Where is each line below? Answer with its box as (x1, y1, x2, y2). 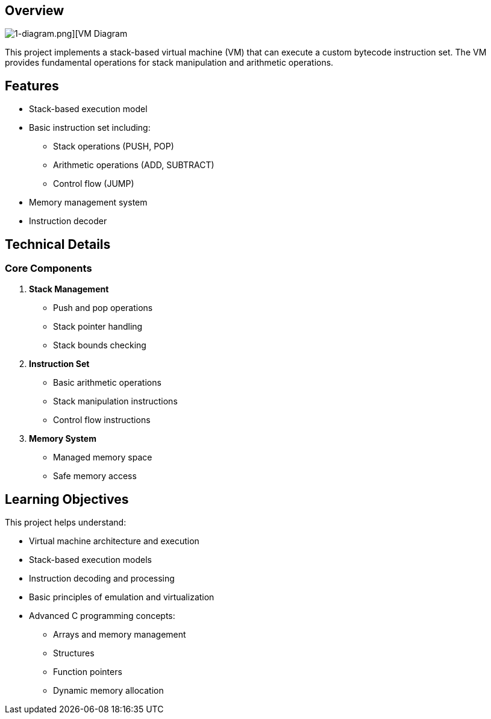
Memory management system (29, 197, 148, 208)
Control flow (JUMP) (53, 178, 134, 189)
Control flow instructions (53, 415, 151, 425)
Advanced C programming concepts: (29, 611, 175, 621)
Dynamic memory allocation (53, 685, 164, 696)
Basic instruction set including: (29, 122, 151, 133)
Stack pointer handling (53, 321, 143, 332)
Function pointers (53, 667, 122, 677)
